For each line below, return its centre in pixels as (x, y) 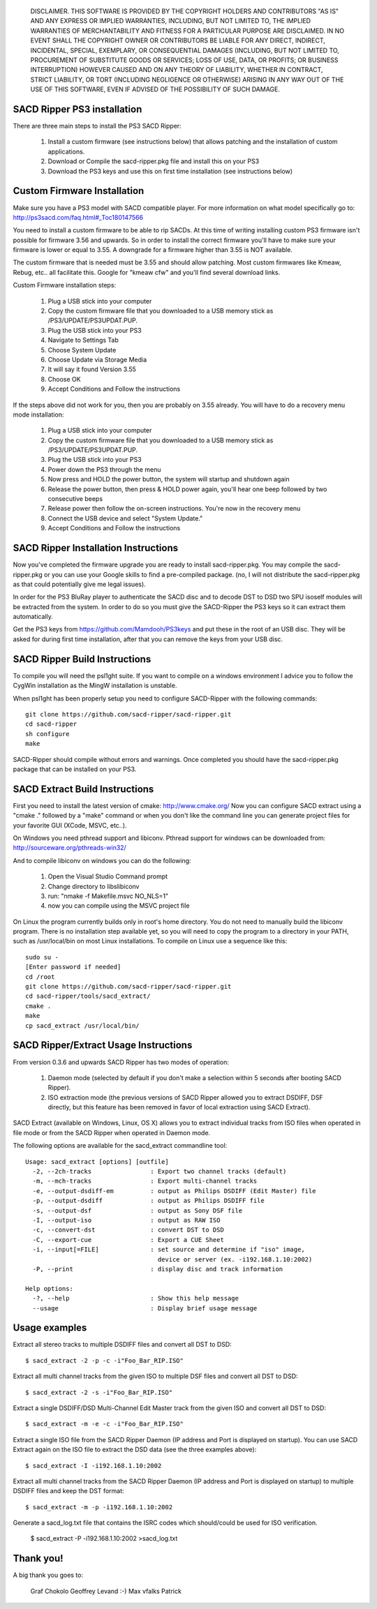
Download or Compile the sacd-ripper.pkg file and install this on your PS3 (154, 161)
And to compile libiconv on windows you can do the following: (102, 860)
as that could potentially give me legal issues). (79, 584)
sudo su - (42, 957)
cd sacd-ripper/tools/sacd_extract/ (88, 996)
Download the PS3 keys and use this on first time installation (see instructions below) (170, 171)
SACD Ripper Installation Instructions (95, 548)
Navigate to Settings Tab (83, 340)
